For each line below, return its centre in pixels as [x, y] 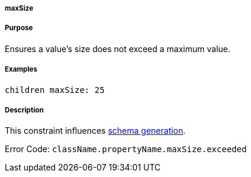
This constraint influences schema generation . [95, 131]
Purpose [19, 28]
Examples [21, 70]
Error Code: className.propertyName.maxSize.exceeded [126, 149]
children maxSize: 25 [55, 90]
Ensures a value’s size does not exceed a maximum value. [118, 49]
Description [24, 110]
